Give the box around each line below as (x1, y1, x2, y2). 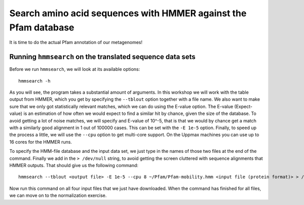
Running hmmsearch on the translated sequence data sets (9, 53, 196, 61)
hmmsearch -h (18, 78, 51, 84)
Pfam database (9, 22, 74, 33)
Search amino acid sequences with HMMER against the (9, 8, 247, 19)
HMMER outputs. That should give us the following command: (9, 162, 139, 168)
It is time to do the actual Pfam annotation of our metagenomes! (9, 39, 143, 46)
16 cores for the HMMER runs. (9, 139, 72, 145)
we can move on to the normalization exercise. (9, 192, 107, 198)
